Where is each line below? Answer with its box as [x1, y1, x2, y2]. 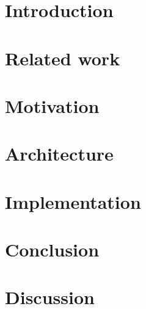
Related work [5, 45, 120, 70]
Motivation [5, 93, 100, 118]
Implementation [5, 189, 141, 214]
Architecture [5, 141, 114, 166]
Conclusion [5, 237, 100, 262]
